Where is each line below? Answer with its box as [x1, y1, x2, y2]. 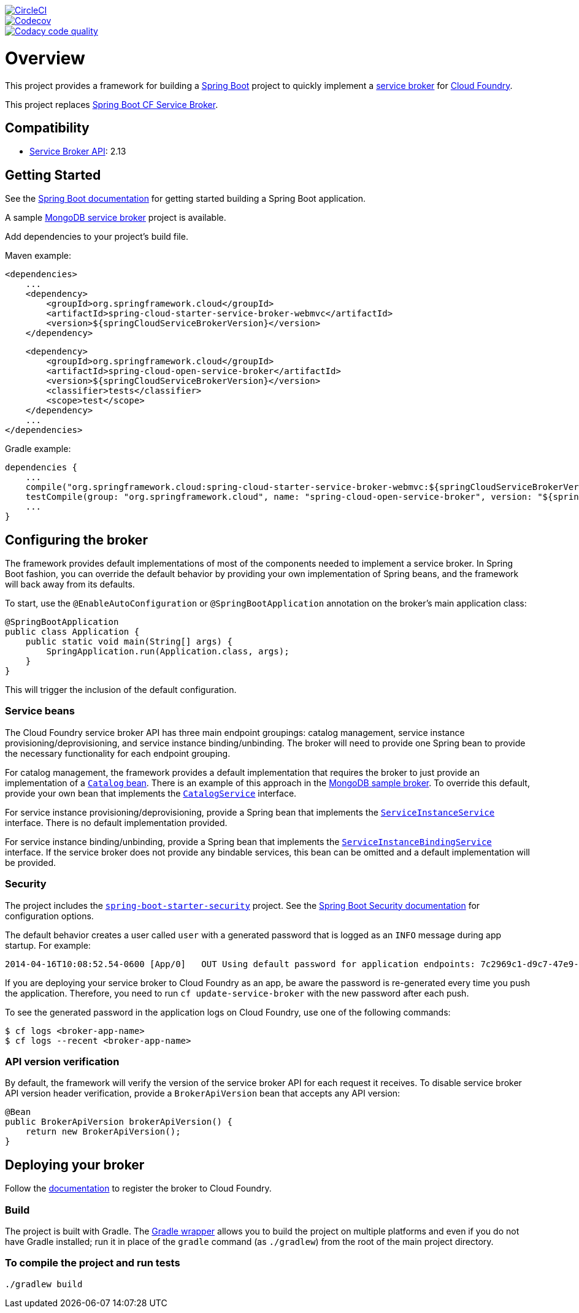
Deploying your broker [5, 1157, 145, 1173]
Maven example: [5, 250, 72, 261]
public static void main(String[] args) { [25, 637, 232, 647]
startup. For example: [5, 940, 91, 951]
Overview [5, 47, 85, 69]
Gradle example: [5, 443, 71, 454]
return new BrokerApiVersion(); [25, 1127, 181, 1137]
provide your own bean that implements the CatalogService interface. [5, 787, 297, 798]
